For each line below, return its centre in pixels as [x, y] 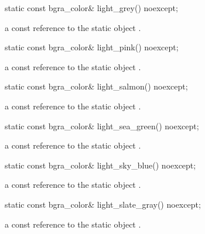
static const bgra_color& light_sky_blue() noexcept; [100, 165]
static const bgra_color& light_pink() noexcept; [92, 47]
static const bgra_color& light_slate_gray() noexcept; [103, 204]
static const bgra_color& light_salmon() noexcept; [96, 86]
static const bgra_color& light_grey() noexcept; [91, 8]
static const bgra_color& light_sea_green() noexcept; [102, 125]
